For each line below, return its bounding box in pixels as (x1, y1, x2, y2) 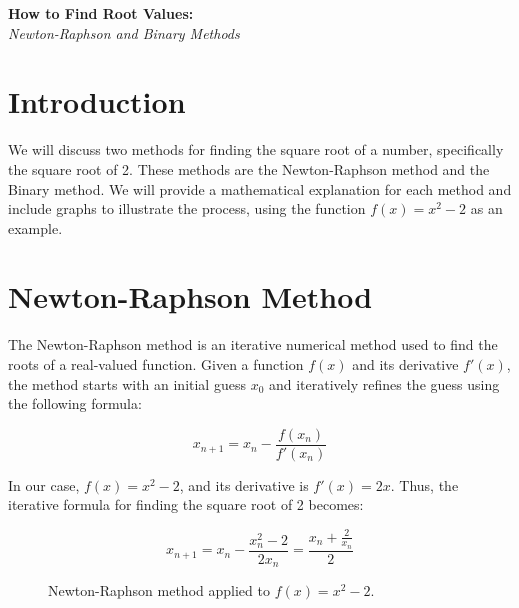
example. (8, 217, 63, 238)
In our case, (8, 474, 80, 495)
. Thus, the (390, 474, 459, 495)
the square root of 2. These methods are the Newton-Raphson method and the (8, 158, 490, 179)
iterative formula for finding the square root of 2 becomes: (8, 494, 364, 515)
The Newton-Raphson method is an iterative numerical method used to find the (8, 334, 498, 355)
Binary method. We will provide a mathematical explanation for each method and (8, 178, 512, 199)
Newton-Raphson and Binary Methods (8, 22, 240, 43)
